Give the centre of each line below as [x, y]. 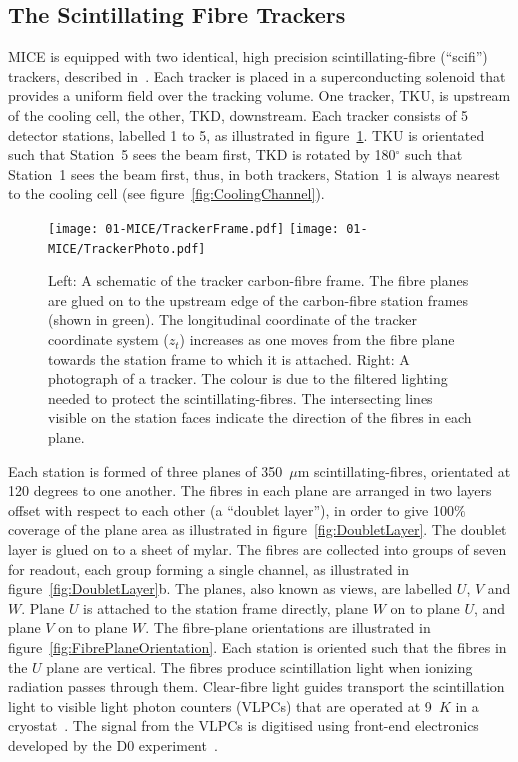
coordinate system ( [108, 339]
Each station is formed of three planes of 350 [145, 470]
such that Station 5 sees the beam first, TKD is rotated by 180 [202, 154]
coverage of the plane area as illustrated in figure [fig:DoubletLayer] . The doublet [257, 529]
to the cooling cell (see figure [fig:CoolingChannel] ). [166, 193]
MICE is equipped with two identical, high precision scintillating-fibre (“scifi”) [248, 56]
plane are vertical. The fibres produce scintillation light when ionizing [259, 666]
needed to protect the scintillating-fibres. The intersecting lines [240, 397]
